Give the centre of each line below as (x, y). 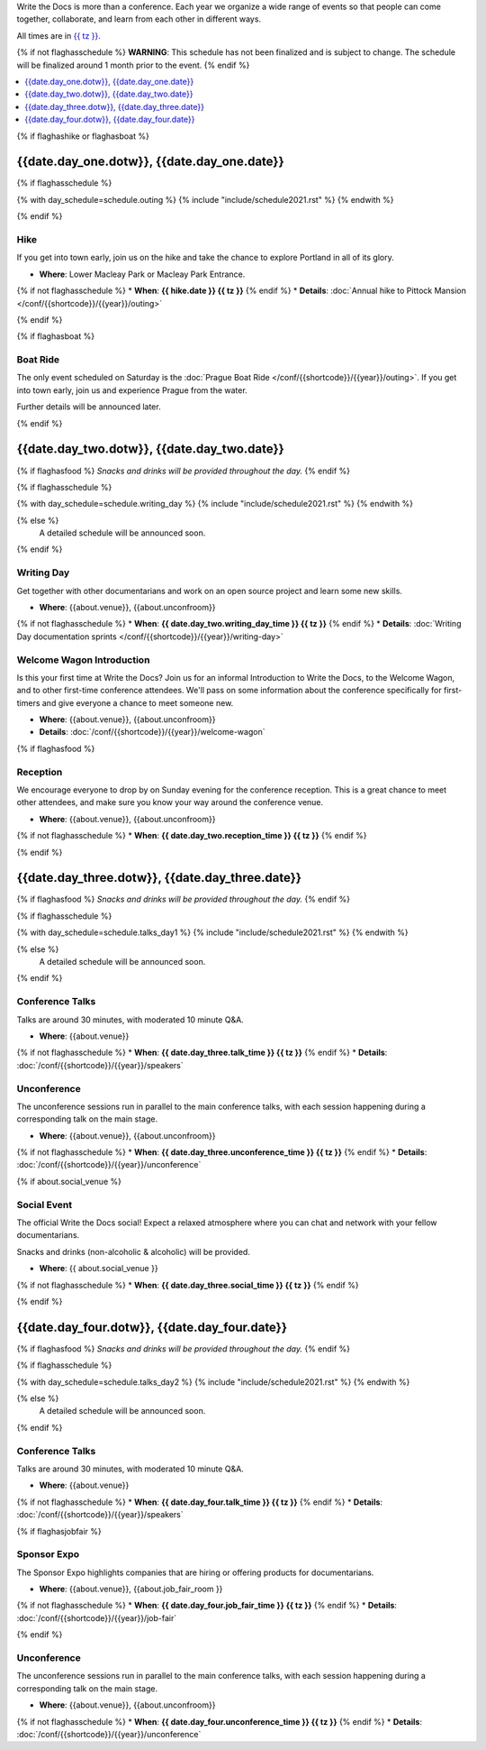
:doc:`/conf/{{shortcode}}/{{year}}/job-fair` (97, 1617)
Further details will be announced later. (89, 407)
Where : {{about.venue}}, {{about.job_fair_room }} (131, 1589)
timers (28, 702)
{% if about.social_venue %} (69, 1181)
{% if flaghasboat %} (55, 336)
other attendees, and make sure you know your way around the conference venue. (170, 802)
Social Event (44, 1205)
